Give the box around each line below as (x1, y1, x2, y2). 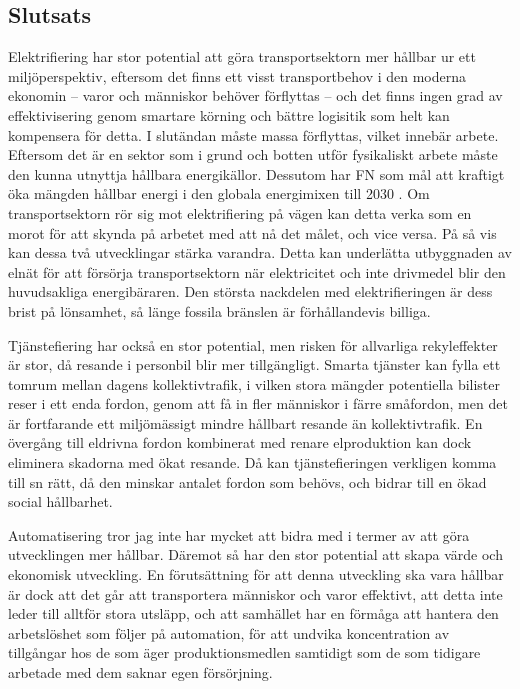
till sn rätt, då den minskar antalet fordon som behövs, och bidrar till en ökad (8, 471, 487, 492)
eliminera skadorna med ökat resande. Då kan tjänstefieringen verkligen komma (8, 452, 497, 473)
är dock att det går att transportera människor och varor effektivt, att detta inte (8, 583, 503, 604)
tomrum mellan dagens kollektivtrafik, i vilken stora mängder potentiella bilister (8, 373, 501, 394)
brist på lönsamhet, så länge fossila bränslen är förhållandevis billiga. (8, 300, 431, 321)
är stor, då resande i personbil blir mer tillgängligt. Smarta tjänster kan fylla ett (8, 354, 501, 375)
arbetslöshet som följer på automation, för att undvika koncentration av (8, 622, 450, 643)
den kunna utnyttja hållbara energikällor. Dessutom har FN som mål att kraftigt (8, 163, 505, 184)
